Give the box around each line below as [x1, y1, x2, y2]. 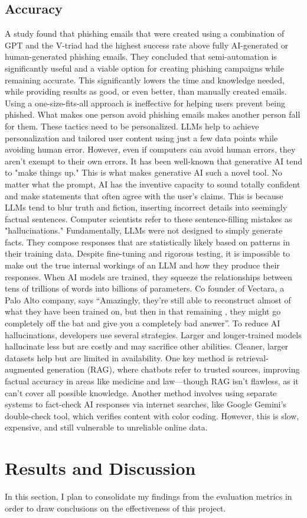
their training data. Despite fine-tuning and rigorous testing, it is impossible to [5, 247, 290, 260]
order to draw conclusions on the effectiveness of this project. [5, 501, 226, 514]
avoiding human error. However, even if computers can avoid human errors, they [5, 143, 296, 156]
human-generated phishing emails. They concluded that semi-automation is [5, 50, 277, 63]
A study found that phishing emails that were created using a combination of [5, 27, 285, 40]
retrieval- [236, 351, 269, 364]
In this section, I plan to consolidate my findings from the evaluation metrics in [5, 490, 292, 503]
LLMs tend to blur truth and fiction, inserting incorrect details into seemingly [5, 201, 288, 213]
